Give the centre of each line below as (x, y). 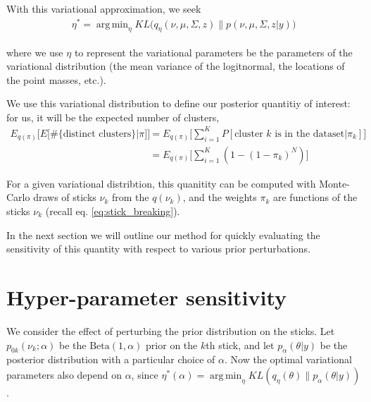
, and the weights (220, 197)
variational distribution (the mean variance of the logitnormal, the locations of (176, 66)
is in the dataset (310, 134)
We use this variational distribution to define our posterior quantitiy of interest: (178, 103)
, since (145, 374)
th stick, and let (240, 345)
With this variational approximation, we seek (104, 8)
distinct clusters (97, 134)
